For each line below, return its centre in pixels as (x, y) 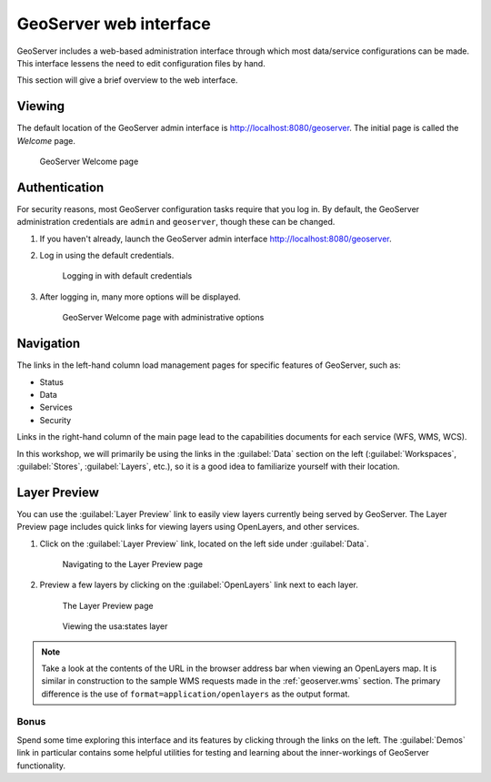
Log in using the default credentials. (107, 256)
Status (51, 381)
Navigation (49, 344)
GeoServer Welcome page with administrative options (163, 318)
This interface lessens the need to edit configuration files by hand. (141, 63)
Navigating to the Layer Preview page (133, 564)
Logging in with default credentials (127, 276)
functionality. (41, 766)
